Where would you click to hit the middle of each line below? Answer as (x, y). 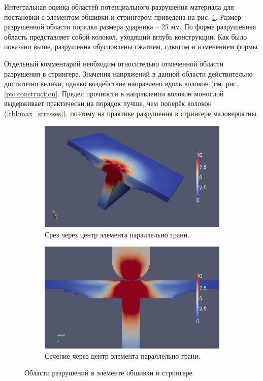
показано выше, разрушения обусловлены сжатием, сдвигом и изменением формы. (132, 46)
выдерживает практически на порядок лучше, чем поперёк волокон (108, 103)
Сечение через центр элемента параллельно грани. (123, 355)
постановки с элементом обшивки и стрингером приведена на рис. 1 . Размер (123, 16)
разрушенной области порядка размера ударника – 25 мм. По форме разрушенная (130, 27)
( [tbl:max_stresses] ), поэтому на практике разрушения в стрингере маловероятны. (131, 113)
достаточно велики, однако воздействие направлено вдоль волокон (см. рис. (121, 83)
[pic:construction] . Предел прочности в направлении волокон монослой (114, 93)
